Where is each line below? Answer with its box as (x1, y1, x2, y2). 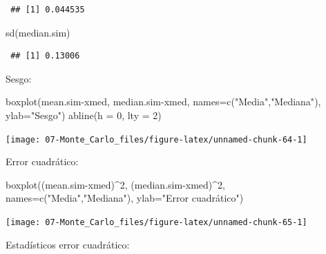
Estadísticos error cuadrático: (6, 237, 130, 251)
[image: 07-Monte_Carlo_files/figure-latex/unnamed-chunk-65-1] (6, 218, 307, 227)
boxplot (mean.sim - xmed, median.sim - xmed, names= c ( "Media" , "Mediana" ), (6, 94, 321, 109)
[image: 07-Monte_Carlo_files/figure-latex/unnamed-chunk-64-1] (6, 134, 307, 145)
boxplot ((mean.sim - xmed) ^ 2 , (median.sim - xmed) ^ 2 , (6, 177, 225, 191)
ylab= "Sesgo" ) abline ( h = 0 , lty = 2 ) (6, 107, 162, 122)
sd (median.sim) (6, 25, 70, 39)
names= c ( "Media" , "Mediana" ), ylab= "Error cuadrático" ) (6, 191, 244, 205)
